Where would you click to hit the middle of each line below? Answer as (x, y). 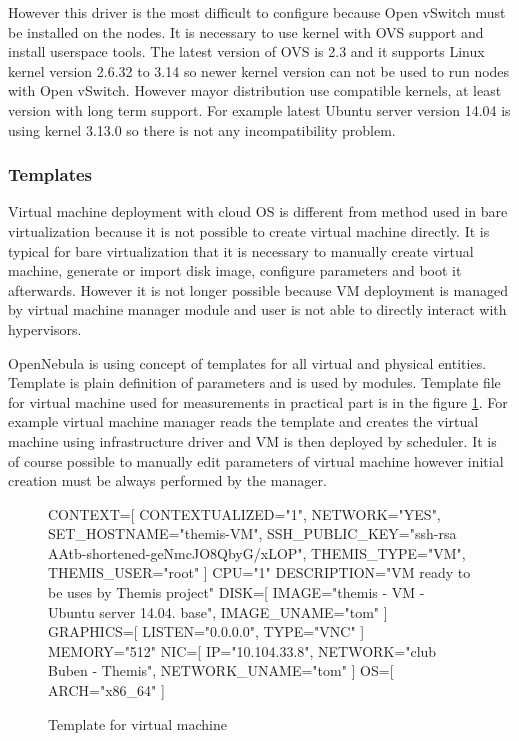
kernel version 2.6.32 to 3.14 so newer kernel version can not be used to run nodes (259, 70)
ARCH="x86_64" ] (106, 690)
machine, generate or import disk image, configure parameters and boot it (235, 270)
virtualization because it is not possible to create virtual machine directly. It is (249, 230)
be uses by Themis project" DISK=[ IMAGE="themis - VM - (236, 592)
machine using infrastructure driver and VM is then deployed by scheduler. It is (252, 440)
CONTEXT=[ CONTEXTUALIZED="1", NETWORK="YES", (244, 513)
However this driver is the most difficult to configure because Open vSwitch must (257, 12)
